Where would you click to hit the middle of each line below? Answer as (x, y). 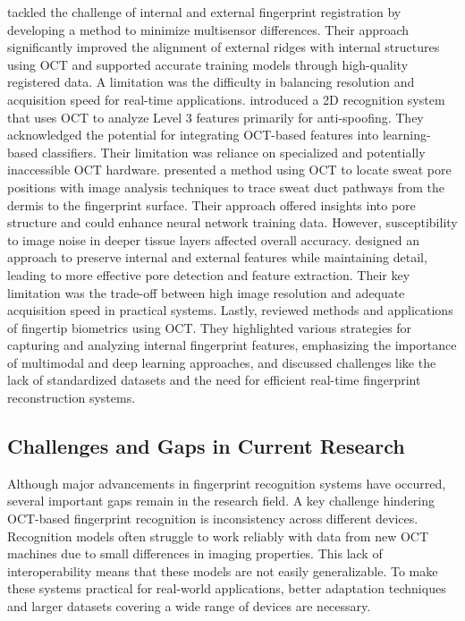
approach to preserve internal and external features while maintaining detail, (217, 257)
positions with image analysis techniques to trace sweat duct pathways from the (226, 187)
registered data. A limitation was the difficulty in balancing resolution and (211, 82)
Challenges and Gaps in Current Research (206, 446)
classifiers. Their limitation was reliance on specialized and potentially (233, 152)
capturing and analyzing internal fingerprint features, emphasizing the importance (232, 345)
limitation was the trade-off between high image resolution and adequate (206, 292)
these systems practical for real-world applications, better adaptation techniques (227, 588)
